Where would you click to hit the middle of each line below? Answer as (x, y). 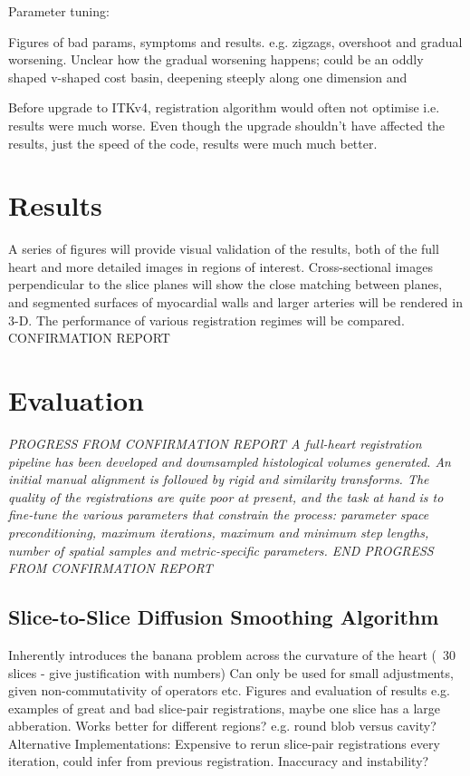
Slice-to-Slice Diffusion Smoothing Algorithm (224, 617)
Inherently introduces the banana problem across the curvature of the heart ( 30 (232, 654)
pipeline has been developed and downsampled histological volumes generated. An (230, 461)
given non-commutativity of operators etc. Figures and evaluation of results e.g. (229, 690)
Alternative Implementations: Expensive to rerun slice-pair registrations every (224, 743)
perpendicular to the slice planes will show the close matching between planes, (225, 284)
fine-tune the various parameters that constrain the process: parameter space (219, 514)
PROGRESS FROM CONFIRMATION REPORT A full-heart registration (215, 443)
